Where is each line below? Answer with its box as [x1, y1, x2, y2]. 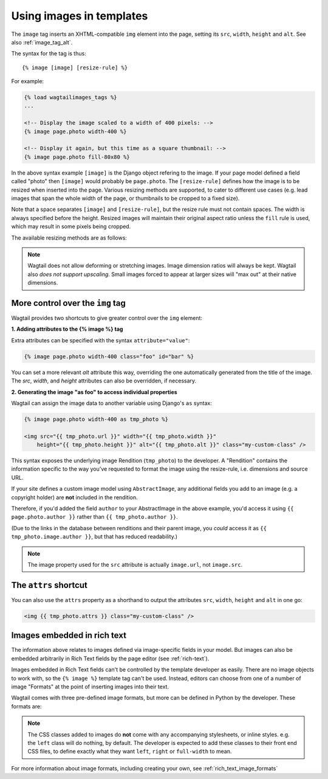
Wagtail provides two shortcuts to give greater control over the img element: [11, 314, 203, 322]
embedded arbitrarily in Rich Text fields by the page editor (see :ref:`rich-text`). [11, 654, 210, 662]
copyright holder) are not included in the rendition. [11, 493, 138, 501]
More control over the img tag [11, 298, 126, 308]
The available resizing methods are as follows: [11, 234, 128, 241]
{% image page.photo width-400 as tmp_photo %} [24, 415, 168, 423]
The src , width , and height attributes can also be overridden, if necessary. [11, 377, 197, 384]
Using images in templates [11, 9, 148, 23]
